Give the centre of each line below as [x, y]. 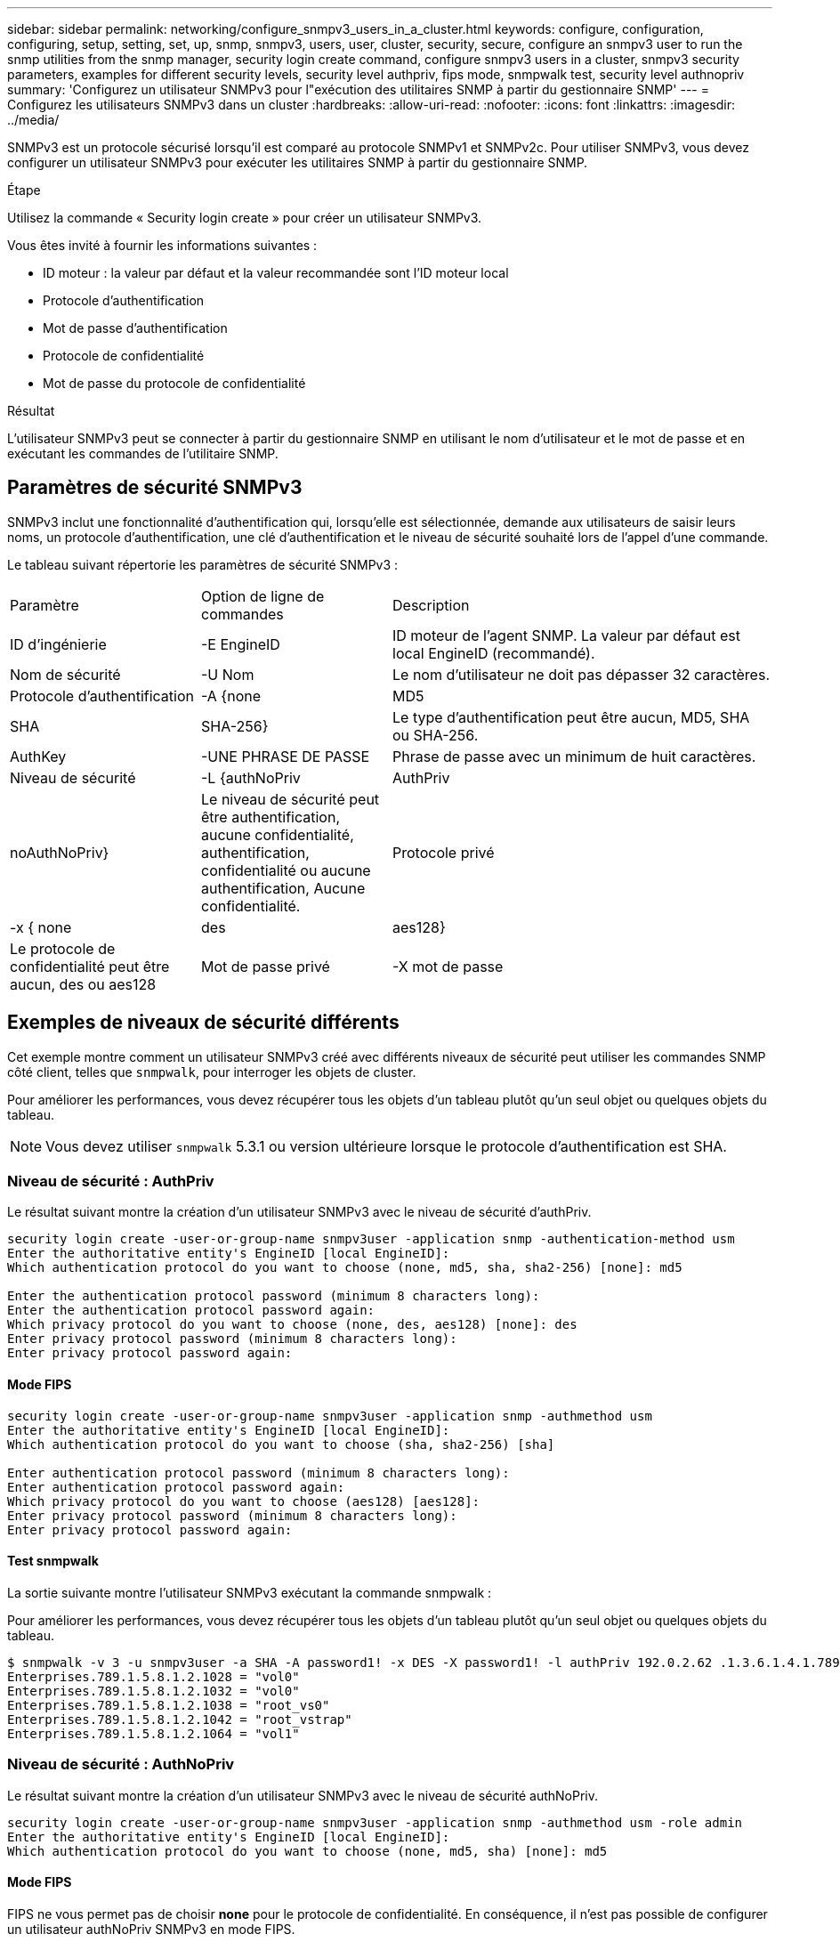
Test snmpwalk [53, 1561]
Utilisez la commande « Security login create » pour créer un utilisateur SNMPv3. [245, 218]
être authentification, [271, 817]
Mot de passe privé [266, 966]
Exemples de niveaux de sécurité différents [203, 1023]
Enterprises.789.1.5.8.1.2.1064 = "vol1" [153, 1733]
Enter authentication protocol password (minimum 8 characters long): [258, 1473]
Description [431, 605]
